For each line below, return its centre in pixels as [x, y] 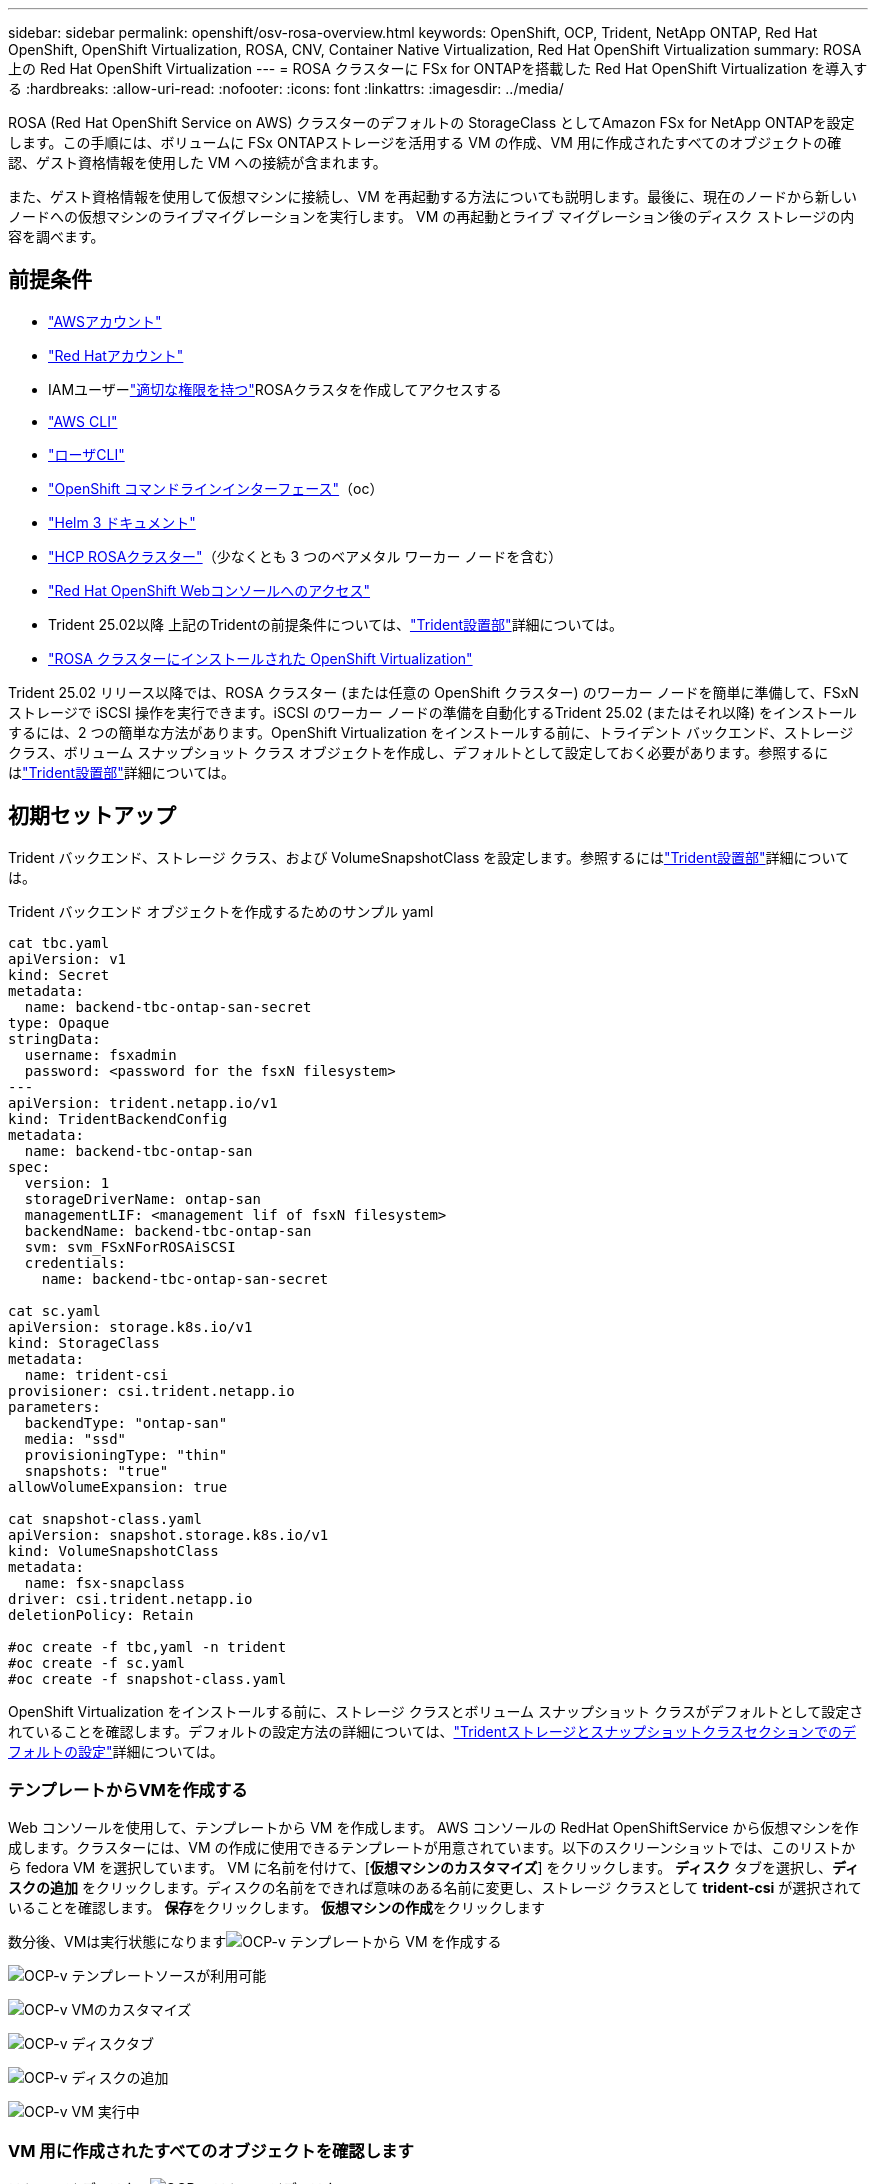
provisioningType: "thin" [126, 1454]
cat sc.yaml [54, 1310]
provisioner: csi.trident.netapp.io [151, 1390]
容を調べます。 [56, 236]
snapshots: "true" [96, 1470]
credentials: [75, 1262]
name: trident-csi [96, 1374]
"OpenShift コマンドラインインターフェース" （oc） [216, 488]
